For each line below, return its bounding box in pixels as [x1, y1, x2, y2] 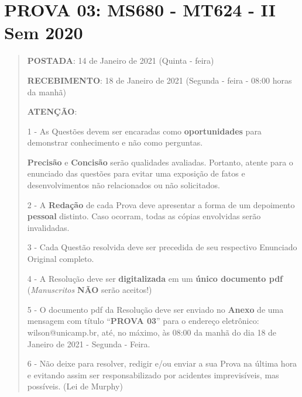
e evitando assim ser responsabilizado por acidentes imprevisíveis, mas [27, 368, 279, 381]
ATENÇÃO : [27, 105, 77, 118]
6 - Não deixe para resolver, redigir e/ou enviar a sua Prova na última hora [27, 357, 297, 370]
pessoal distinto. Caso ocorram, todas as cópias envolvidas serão [27, 210, 261, 222]
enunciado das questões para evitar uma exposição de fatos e [27, 167, 245, 179]
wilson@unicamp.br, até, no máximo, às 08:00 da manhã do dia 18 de [27, 326, 277, 338]
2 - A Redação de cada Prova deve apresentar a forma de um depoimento [27, 198, 295, 210]
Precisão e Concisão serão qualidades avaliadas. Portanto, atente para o [27, 156, 293, 168]
